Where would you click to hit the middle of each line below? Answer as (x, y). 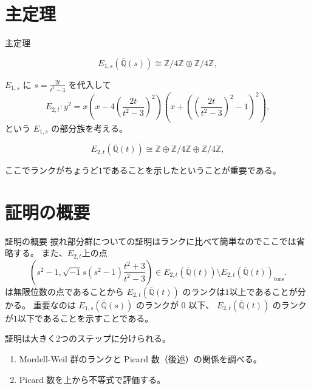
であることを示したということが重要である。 (192, 170)
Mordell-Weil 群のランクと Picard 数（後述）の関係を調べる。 (140, 359)
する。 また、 (40, 253)
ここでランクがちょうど (52, 170)
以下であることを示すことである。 (86, 318)
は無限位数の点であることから (64, 291)
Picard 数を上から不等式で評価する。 (92, 379)
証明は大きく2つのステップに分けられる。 (88, 338)
